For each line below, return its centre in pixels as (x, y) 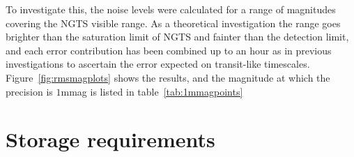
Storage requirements (110, 139)
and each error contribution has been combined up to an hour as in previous (169, 50)
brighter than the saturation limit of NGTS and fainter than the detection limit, (177, 37)
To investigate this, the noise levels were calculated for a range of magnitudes (171, 9)
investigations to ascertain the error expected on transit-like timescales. (158, 64)
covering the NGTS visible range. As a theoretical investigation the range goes (173, 23)
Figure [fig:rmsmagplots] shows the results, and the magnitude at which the (168, 77)
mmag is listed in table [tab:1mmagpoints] (152, 91)
